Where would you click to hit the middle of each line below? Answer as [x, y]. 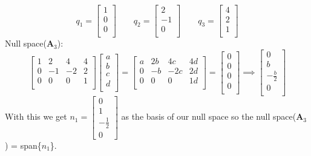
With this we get [36, 116]
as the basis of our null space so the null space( [209, 116]
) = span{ [23, 145]
